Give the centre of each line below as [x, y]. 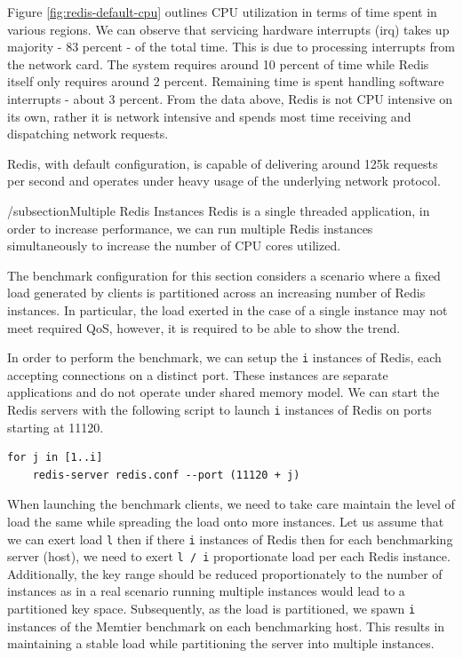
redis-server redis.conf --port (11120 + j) [166, 475]
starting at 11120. [56, 427]
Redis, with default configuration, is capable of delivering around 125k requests [223, 163]
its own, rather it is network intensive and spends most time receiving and [209, 116]
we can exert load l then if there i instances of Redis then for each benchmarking [230, 539]
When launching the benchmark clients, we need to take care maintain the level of [231, 504]
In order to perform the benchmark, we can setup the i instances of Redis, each [224, 357]
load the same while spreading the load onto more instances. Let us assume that [226, 521]
